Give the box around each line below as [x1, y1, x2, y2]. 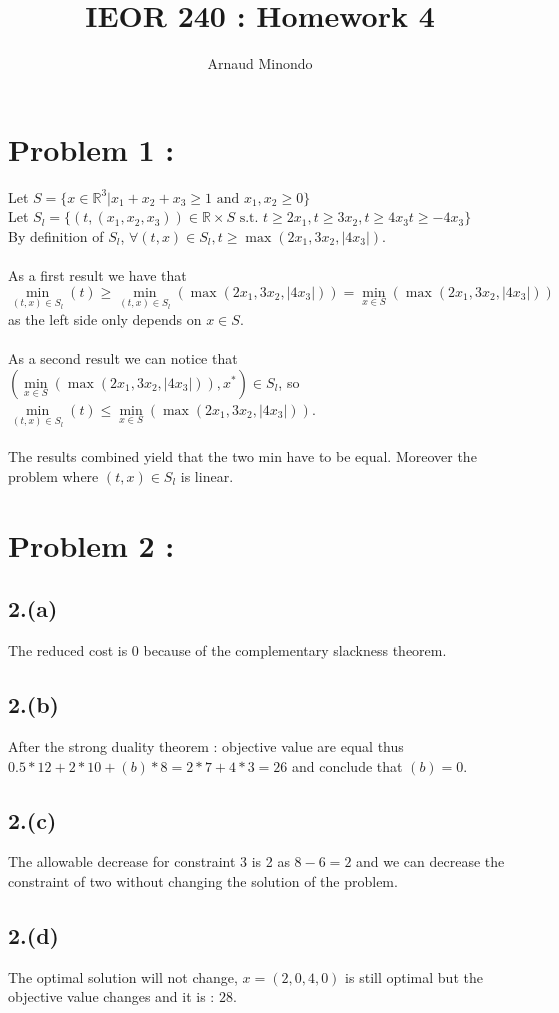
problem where [8, 466, 99, 487]
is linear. [180, 466, 234, 487]
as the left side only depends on [8, 308, 202, 329]
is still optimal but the [345, 966, 483, 987]
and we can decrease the [356, 851, 505, 872]
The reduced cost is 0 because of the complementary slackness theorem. [8, 640, 447, 661]
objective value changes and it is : [8, 986, 215, 1007]
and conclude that [292, 755, 403, 776]
